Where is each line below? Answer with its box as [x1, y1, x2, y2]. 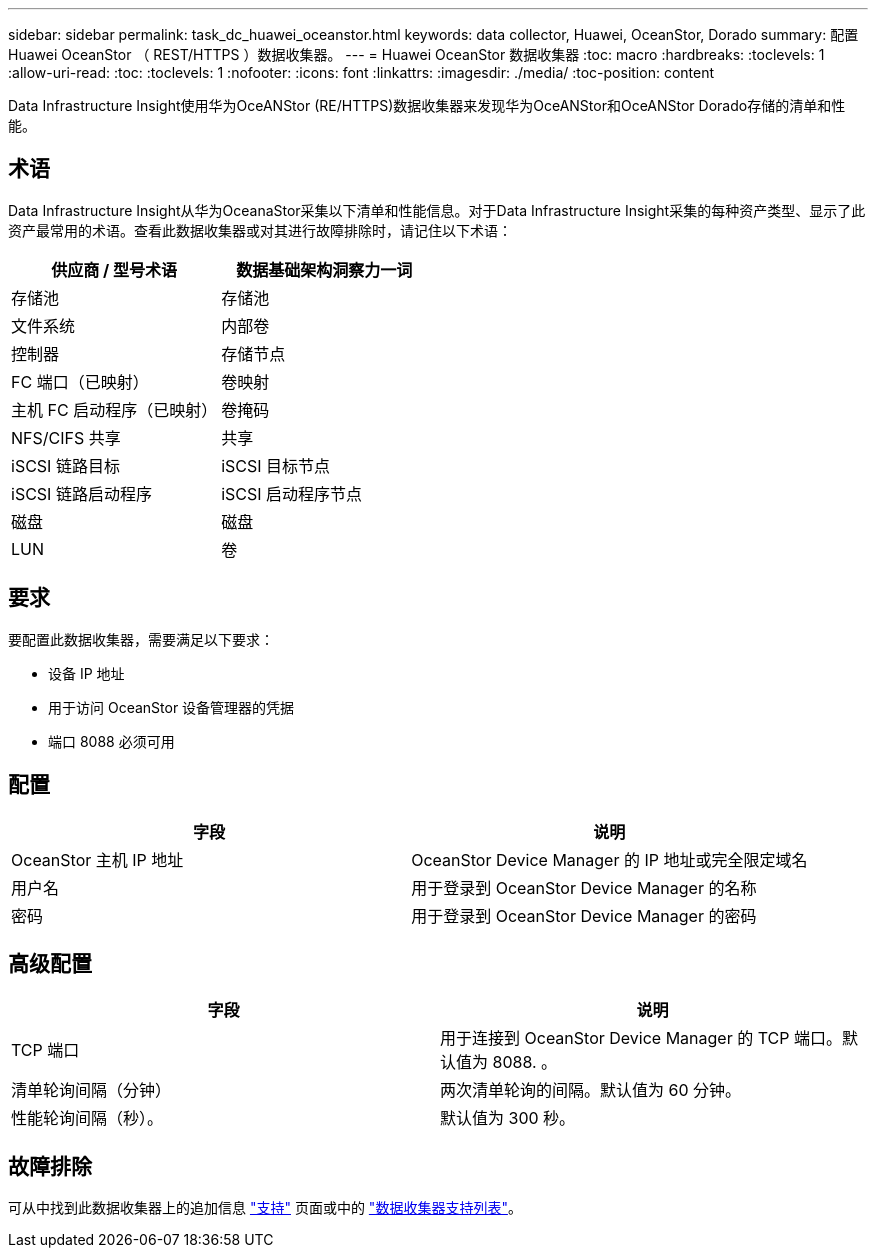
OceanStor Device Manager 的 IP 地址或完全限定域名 [411, 849, 808, 870]
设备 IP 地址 [48, 664, 125, 682]
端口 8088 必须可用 [48, 732, 175, 750]
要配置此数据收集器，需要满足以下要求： [8, 630, 274, 648]
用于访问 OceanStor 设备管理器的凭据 [48, 698, 295, 716]
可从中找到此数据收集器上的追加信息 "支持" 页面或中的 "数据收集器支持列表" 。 [8, 1199, 522, 1217]
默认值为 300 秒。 [440, 1108, 576, 1129]
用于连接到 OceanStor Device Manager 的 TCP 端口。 [440, 1028, 842, 1049]
